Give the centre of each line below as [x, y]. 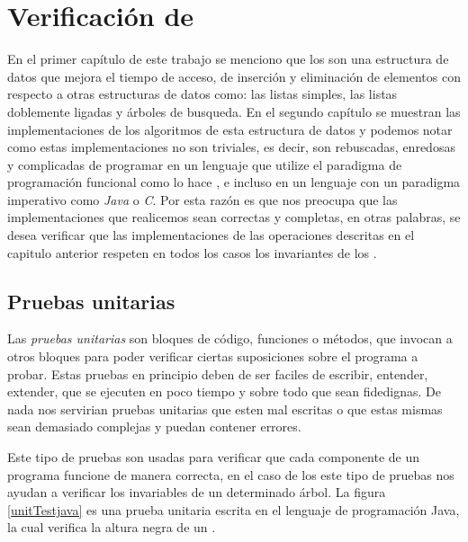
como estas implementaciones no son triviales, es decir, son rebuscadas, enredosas [231, 147]
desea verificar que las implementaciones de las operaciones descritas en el [211, 235]
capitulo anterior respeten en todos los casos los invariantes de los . [192, 252]
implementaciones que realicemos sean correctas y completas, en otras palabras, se [234, 217]
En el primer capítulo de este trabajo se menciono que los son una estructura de [228, 59]
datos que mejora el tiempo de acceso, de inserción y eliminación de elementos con [234, 76]
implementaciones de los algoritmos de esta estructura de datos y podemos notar [230, 129]
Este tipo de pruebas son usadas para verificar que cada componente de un [214, 457]
